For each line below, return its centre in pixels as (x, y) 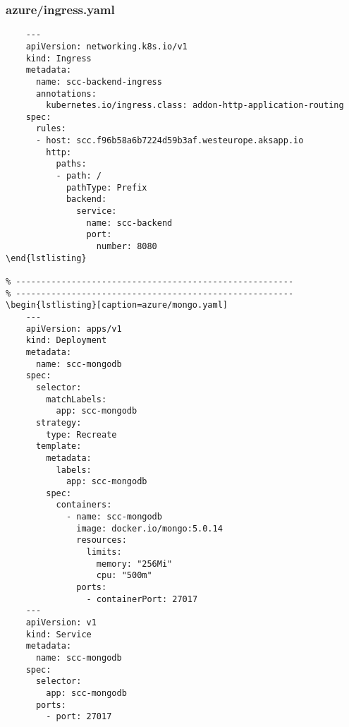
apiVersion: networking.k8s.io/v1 (106, 46)
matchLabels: (76, 399)
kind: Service (59, 634)
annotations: (66, 94)
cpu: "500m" (124, 576)
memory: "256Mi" (134, 564)
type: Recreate (81, 434)
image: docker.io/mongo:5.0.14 (149, 528)
